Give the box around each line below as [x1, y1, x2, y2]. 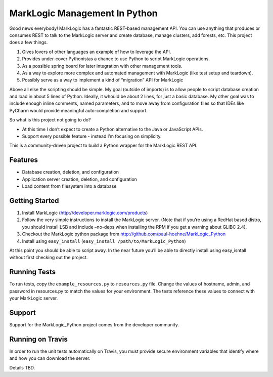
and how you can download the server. [9, 355, 90, 361]
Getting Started [9, 196, 59, 205]
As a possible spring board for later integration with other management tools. [22, 63, 183, 69]
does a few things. [9, 39, 48, 46]
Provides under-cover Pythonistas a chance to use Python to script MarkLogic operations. [22, 56, 210, 62]
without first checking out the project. [9, 255, 88, 261]
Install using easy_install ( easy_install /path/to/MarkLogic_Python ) [22, 238, 187, 244]
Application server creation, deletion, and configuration [22, 176, 138, 182]
